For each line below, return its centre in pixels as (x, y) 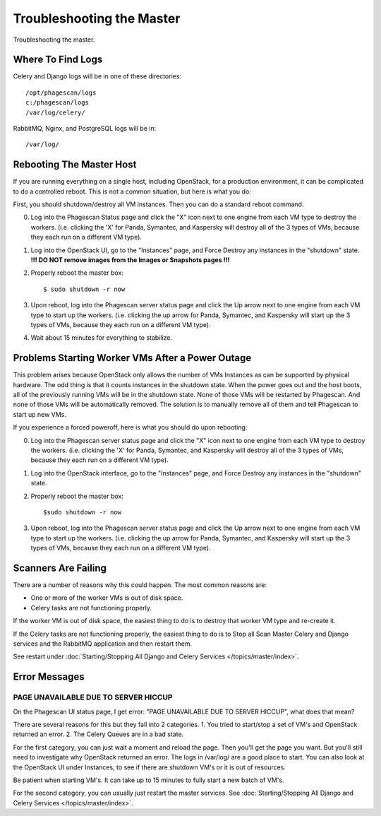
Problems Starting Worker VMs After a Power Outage (132, 358)
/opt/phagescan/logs (61, 93)
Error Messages (49, 677)
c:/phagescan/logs (58, 103)
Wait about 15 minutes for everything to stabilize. (102, 338)
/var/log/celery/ (55, 112)
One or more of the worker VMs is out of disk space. (107, 598)
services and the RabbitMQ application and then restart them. (103, 644)
